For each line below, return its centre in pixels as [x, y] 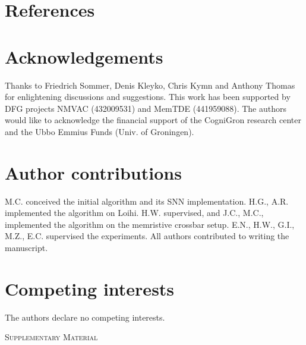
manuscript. [26, 247]
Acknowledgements [84, 56]
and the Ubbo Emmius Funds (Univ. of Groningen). [100, 131]
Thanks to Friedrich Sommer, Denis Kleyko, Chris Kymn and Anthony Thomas [150, 85]
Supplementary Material [51, 337]
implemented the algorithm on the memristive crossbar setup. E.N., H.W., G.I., [150, 224]
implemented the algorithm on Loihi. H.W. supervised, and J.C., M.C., [134, 213]
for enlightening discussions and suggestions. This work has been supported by [148, 97]
